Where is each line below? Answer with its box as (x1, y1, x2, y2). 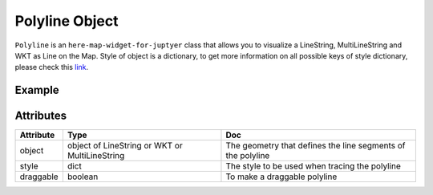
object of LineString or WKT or (67, 140, 184, 152)
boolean (67, 171, 99, 182)
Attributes (14, 109, 67, 123)
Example (14, 83, 59, 97)
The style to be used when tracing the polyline (225, 160, 401, 172)
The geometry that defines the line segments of (225, 140, 406, 152)
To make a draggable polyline (225, 171, 338, 182)
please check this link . (14, 63, 89, 72)
